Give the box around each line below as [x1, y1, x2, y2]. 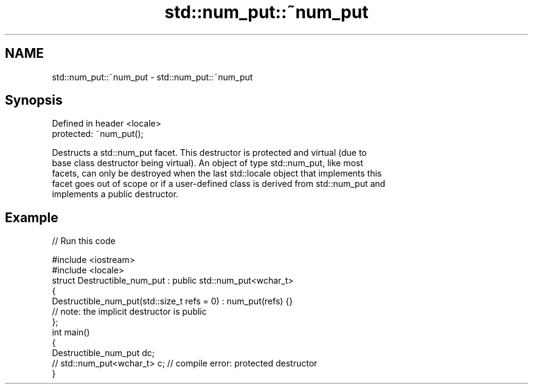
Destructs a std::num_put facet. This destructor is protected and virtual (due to [52, 147, 367, 158]
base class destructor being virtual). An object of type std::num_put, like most [52, 158, 363, 169]
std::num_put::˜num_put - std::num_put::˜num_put [52, 71, 253, 82]
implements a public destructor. [52, 189, 179, 200]
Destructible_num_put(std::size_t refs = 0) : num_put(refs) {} [52, 296, 293, 307]
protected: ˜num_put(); [52, 128, 144, 139]
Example [5, 209, 58, 225]
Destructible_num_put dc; [52, 348, 155, 359]
